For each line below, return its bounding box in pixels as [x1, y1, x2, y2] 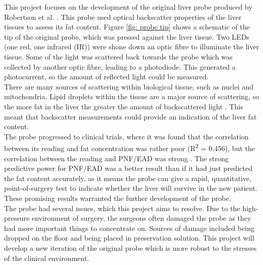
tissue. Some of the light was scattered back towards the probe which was [4, 51, 233, 62]
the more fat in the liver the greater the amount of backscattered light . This [4, 101, 243, 111]
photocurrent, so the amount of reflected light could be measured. [4, 71, 209, 82]
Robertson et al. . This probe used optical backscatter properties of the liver [4, 11, 242, 22]
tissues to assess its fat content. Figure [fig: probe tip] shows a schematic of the [4, 21, 250, 32]
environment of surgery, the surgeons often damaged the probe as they [31, 213, 251, 223]
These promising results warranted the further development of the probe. [4, 192, 232, 203]
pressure [4, 213, 30, 223]
